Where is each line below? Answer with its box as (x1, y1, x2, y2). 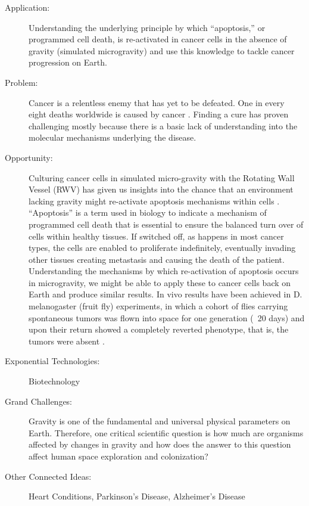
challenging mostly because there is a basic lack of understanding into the (29, 119, 298, 132)
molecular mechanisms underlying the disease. (29, 131, 196, 144)
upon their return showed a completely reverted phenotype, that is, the (29, 323, 289, 336)
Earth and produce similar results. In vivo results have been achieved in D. (29, 288, 302, 300)
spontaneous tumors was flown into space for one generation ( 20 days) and (29, 311, 305, 324)
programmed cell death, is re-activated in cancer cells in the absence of (29, 33, 287, 45)
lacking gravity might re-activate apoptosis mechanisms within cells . (29, 194, 280, 207)
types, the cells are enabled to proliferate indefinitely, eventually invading (29, 241, 296, 254)
